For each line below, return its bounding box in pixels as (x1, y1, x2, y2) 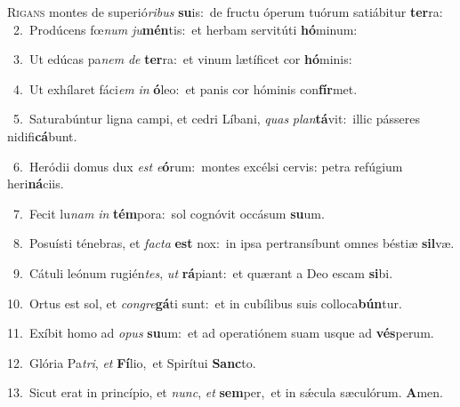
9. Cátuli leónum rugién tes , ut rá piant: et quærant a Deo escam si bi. (12, 263, 393, 282)
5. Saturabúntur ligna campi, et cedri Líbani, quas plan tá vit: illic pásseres (12, 109, 421, 128)
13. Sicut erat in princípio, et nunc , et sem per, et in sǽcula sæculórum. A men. (7, 383, 443, 402)
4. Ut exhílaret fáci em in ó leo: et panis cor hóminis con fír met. (12, 79, 358, 98)
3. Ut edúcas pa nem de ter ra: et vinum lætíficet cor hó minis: (12, 50, 352, 68)
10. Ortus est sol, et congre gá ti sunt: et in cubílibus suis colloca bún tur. (7, 293, 402, 312)
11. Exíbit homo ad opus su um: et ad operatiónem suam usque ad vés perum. (7, 323, 434, 342)
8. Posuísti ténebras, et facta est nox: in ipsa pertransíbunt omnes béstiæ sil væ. (12, 234, 455, 252)
